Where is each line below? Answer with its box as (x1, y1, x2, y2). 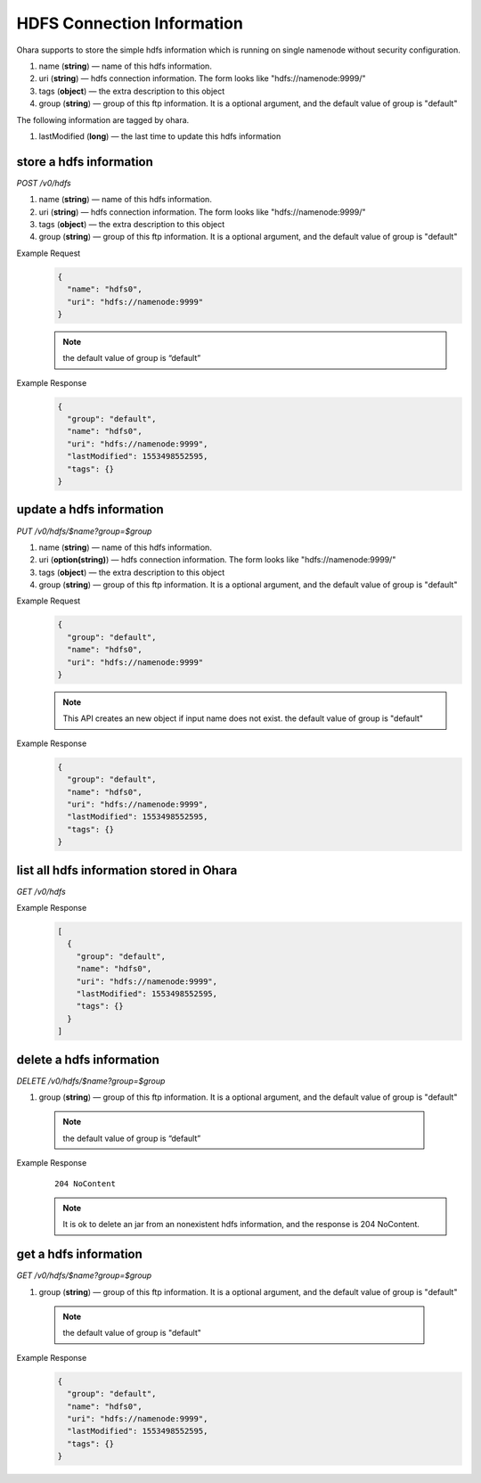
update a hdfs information (16, 502, 164, 517)
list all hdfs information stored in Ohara (16, 863, 238, 878)
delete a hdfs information (16, 1052, 160, 1067)
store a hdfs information (16, 154, 153, 169)
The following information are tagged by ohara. (16, 114, 190, 125)
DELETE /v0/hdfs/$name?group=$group (16, 1075, 166, 1086)
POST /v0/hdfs (16, 177, 71, 188)
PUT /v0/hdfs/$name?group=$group (16, 526, 152, 537)
